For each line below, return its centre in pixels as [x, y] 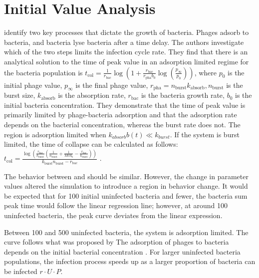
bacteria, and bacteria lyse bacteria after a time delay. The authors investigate [124, 42]
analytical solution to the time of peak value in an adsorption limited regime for [127, 61]
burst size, [20, 95]
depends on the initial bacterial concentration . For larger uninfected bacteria [122, 251]
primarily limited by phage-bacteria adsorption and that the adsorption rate [121, 115]
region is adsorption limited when [55, 134]
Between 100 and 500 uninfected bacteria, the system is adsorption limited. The [126, 232]
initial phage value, [33, 85]
